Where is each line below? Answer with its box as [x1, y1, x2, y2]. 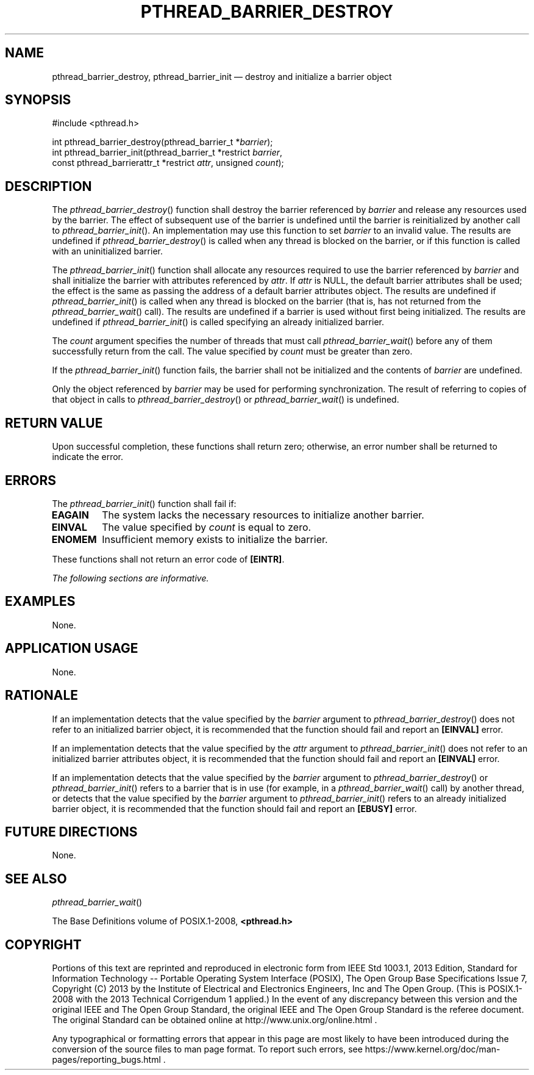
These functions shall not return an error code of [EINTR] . [52, 553, 285, 564]
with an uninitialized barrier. [52, 246, 163, 257]
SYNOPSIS [5, 92, 71, 108]
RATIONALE [5, 688, 79, 703]
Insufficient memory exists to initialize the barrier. [102, 533, 328, 545]
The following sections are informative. [52, 572, 209, 583]
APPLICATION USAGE [5, 641, 138, 656]
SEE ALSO [5, 871, 67, 886]
